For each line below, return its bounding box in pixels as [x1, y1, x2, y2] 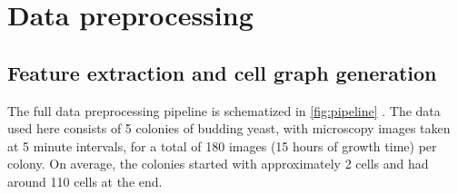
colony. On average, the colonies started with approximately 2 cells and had [7, 154, 429, 173]
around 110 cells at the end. [7, 171, 163, 190]
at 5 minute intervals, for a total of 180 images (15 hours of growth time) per [7, 136, 437, 155]
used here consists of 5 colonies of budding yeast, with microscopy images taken [7, 119, 451, 138]
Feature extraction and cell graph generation [7, 58, 437, 86]
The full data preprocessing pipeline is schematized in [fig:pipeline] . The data [7, 101, 441, 120]
